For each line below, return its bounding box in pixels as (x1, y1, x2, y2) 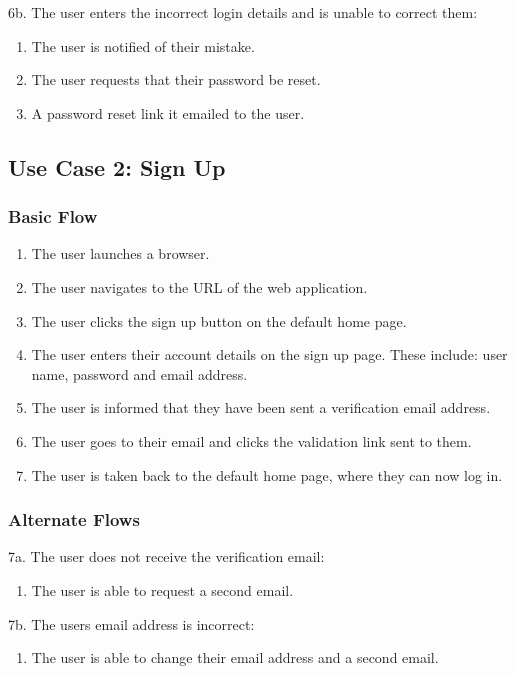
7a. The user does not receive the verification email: (8, 546, 325, 567)
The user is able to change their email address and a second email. (31, 647, 439, 668)
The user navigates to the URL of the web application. (31, 276, 368, 297)
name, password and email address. (31, 363, 248, 384)
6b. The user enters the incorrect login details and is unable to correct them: (8, 2, 478, 22)
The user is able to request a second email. (31, 579, 294, 600)
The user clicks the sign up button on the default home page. (31, 310, 407, 331)
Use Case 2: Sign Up (8, 151, 226, 182)
